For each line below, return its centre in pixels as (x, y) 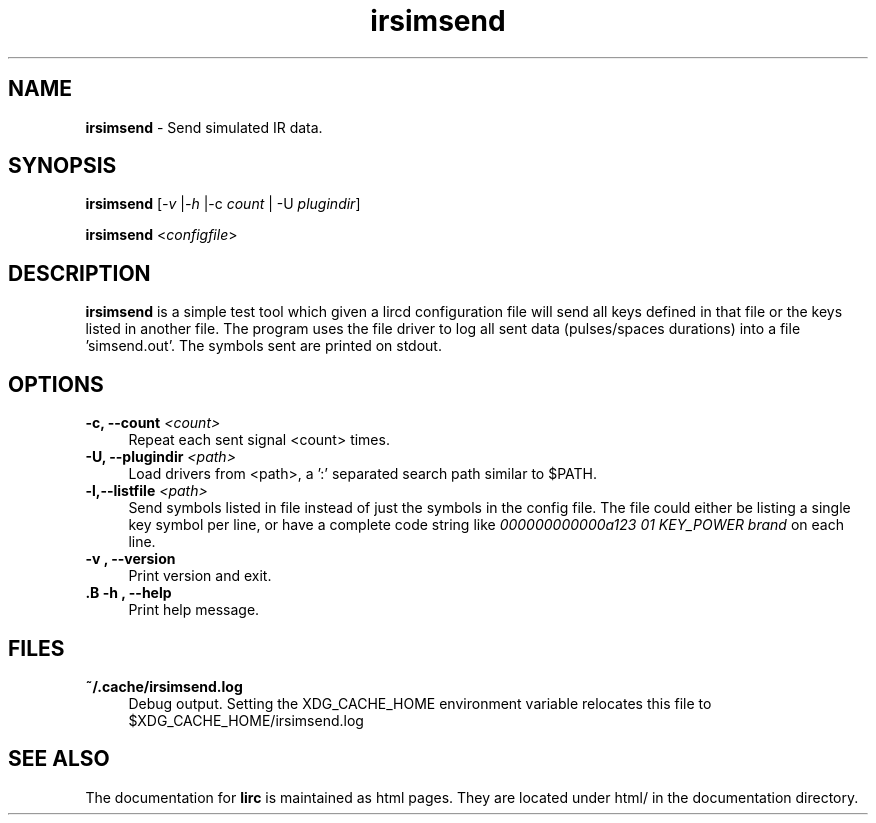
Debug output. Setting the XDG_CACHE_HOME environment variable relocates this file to (420, 703)
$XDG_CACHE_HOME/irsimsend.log (246, 720)
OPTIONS (56, 384)
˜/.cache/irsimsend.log (164, 686)
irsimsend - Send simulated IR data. (204, 127)
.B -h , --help (128, 593)
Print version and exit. (200, 576)
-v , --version (130, 559)
